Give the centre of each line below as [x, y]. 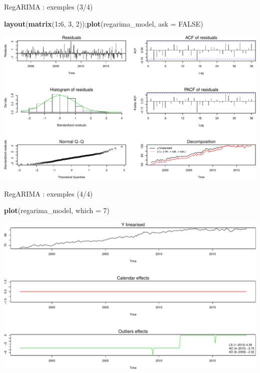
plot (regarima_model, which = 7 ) [57, 210]
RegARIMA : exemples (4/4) [48, 193]
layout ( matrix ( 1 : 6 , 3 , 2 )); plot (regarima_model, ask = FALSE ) [104, 23]
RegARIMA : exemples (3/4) [48, 7]
